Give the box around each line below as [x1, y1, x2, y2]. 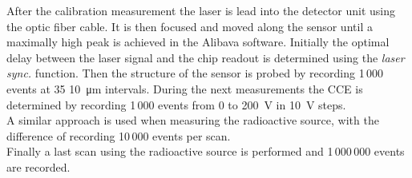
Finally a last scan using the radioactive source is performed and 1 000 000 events [6, 143, 405, 160]
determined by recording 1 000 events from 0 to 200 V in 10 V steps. [6, 96, 346, 113]
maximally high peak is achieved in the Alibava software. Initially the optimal [6, 34, 390, 50]
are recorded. [6, 158, 71, 175]
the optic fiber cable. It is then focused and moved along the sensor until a [6, 18, 373, 34]
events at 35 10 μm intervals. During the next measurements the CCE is [6, 80, 363, 97]
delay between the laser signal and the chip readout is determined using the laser [6, 49, 405, 65]
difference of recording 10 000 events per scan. [6, 127, 231, 144]
